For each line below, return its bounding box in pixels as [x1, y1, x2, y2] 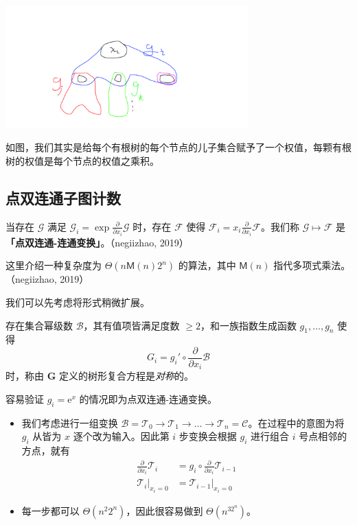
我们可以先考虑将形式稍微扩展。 [5, 294, 150, 309]
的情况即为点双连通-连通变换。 [79, 392, 218, 406]
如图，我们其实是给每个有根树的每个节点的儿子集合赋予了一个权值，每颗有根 [5, 140, 352, 154]
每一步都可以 [21, 503, 80, 517]
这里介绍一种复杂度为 [5, 258, 102, 272]
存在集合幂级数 [5, 318, 73, 332]
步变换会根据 [178, 429, 237, 443]
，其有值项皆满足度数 [83, 318, 180, 332]
